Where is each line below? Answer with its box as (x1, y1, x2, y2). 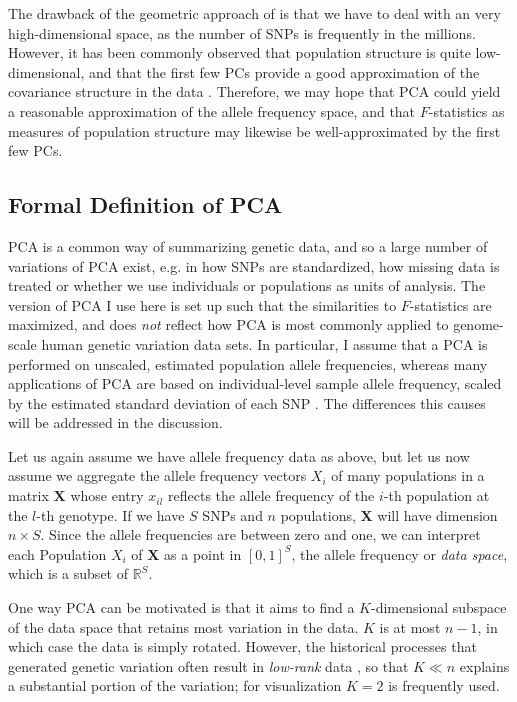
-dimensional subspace (370, 597, 507, 618)
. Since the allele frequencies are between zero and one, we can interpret (40, 524, 481, 545)
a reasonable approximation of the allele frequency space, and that (8, 100, 416, 121)
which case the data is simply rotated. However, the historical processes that (8, 636, 477, 657)
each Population (8, 543, 107, 564)
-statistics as (428, 100, 505, 121)
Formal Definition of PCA (8, 189, 283, 220)
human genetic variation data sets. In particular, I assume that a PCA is (41, 333, 488, 354)
